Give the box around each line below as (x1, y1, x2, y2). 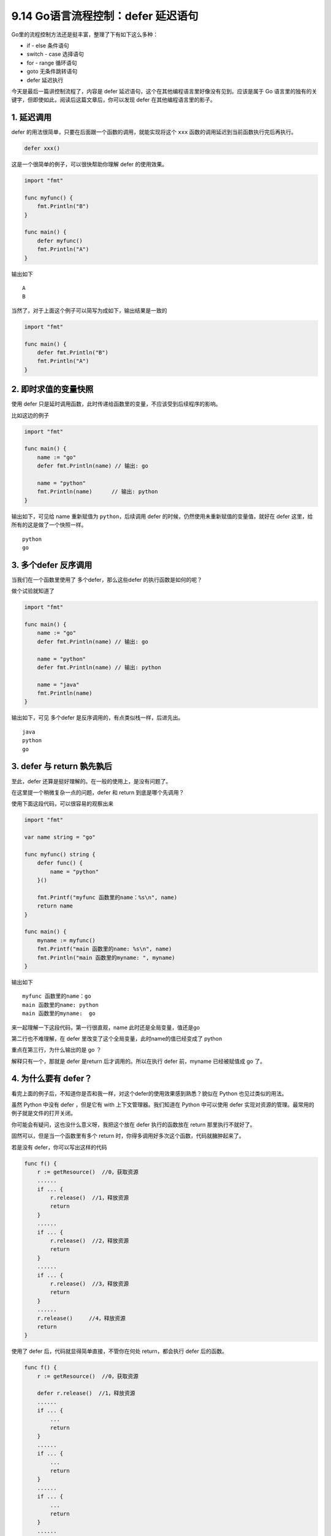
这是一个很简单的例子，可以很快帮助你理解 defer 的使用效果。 (11, 160, 168, 168)
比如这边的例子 (11, 412, 49, 419)
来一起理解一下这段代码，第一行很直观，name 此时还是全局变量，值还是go (11, 1024, 200, 1031)
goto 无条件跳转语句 (26, 68, 78, 75)
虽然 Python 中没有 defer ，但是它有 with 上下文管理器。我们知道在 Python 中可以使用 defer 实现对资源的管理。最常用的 (11, 1100, 315, 1108)
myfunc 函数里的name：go (22, 993, 91, 1000)
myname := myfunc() (37, 937, 96, 944)
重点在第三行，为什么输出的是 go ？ (11, 1046, 102, 1054)
